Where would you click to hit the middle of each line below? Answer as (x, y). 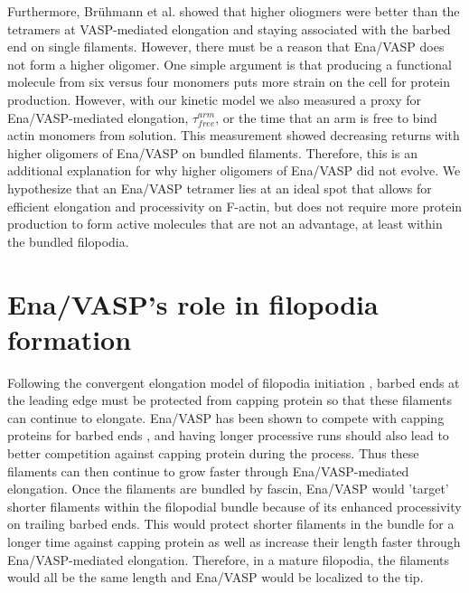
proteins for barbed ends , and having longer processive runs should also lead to (228, 435)
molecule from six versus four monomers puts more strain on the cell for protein (229, 82)
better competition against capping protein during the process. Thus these (213, 453)
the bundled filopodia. (68, 241)
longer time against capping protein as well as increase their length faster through (234, 541)
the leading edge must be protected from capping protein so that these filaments (230, 400)
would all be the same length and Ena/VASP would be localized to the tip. (216, 577)
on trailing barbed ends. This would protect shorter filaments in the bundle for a (231, 524)
